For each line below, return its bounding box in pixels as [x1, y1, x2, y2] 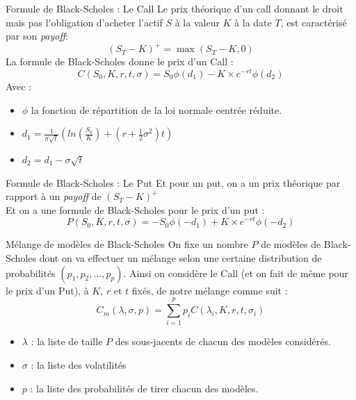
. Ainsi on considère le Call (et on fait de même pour [123, 265, 348, 280]
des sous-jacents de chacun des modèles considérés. [115, 334, 331, 349]
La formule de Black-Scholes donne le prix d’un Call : [6, 54, 234, 69]
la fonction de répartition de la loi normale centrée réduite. [31, 102, 282, 117]
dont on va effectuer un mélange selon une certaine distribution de [39, 251, 322, 265]
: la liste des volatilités [31, 357, 127, 372]
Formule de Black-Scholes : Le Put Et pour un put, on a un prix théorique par [6, 175, 341, 190]
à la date [234, 15, 272, 29]
